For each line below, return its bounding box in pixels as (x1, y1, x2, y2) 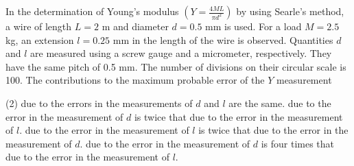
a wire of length (5, 19, 72, 33)
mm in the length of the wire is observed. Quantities (113, 32, 333, 47)
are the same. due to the (228, 95, 331, 110)
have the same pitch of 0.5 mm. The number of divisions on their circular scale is (5, 59, 346, 73)
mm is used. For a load (205, 19, 302, 33)
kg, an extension (5, 32, 74, 47)
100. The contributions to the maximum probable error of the (5, 73, 265, 87)
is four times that (261, 136, 335, 150)
